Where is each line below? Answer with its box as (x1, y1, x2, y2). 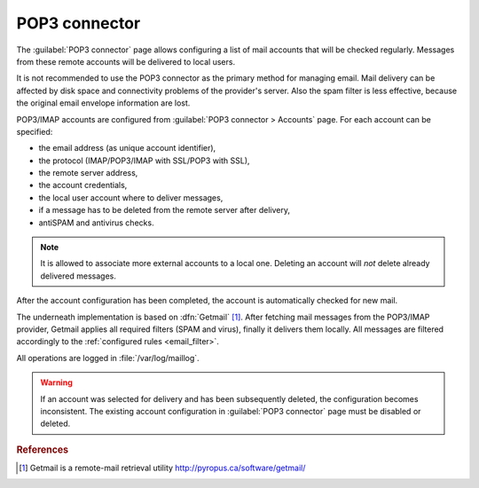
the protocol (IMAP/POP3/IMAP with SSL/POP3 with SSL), (38, 155, 250, 166)
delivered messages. (40, 271, 117, 281)
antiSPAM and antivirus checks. (38, 217, 154, 228)
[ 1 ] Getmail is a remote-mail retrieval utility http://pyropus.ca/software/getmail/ (19, 462, 306, 473)
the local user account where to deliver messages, (38, 192, 224, 203)
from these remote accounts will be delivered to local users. (16, 56, 235, 67)
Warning (40, 377, 73, 388)
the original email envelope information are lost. (16, 98, 191, 108)
